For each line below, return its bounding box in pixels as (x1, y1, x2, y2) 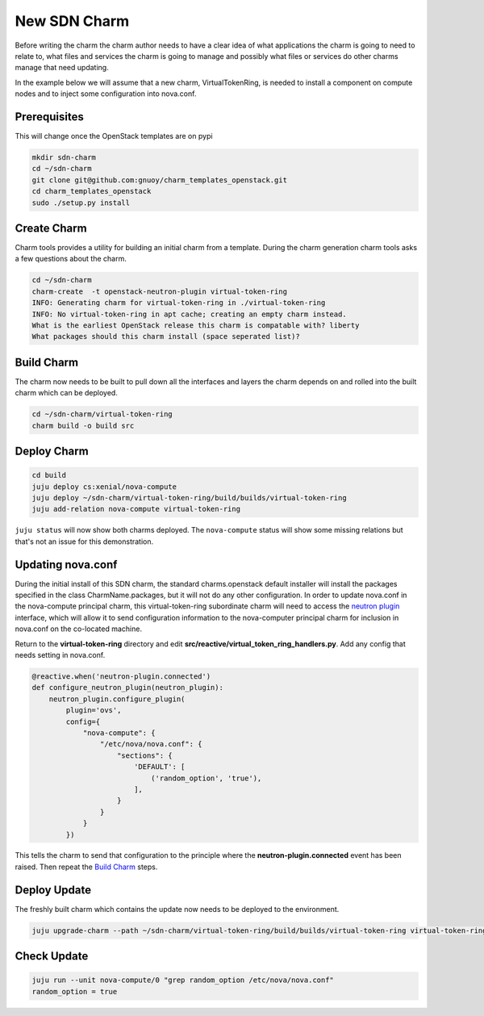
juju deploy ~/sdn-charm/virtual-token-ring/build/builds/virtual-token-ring (31, 493, 347, 503)
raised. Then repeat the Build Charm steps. (15, 862, 158, 872)
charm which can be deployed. (15, 388, 119, 398)
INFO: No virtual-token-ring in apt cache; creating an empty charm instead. (31, 309, 347, 319)
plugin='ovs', (65, 706, 122, 715)
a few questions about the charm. (15, 254, 127, 264)
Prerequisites (15, 110, 84, 123)
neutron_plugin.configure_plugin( (48, 694, 186, 704)
